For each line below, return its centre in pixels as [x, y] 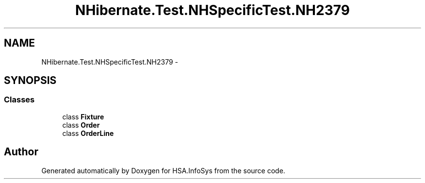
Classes [19, 100]
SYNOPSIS [30, 81]
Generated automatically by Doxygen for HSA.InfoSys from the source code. [163, 170]
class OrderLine [88, 133]
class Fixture [83, 116]
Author [21, 152]
